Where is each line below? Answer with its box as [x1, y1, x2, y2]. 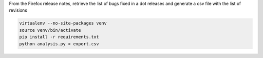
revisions [9, 7, 28, 13]
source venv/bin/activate [19, 27, 81, 33]
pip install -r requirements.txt [19, 34, 99, 40]
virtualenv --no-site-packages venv [19, 20, 107, 26]
